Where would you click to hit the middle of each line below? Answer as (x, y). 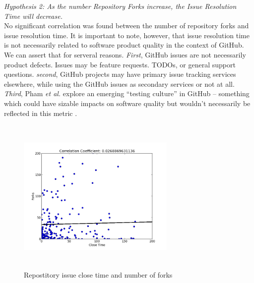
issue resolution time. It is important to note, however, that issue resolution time (127, 35)
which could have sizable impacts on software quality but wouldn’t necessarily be (127, 103)
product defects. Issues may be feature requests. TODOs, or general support (120, 64)
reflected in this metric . (41, 113)
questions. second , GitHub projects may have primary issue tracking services (120, 74)
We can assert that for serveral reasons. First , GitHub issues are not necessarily (125, 54)
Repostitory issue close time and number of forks (98, 274)
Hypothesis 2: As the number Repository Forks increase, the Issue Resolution (120, 6)
